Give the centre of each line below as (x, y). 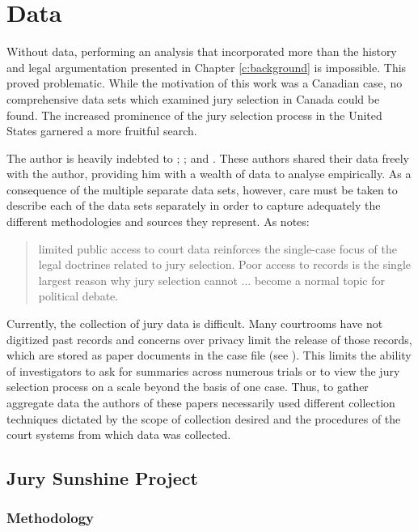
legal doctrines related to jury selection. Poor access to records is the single (224, 264)
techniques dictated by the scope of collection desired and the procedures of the (204, 418)
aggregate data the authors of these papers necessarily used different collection (201, 402)
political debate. (78, 296)
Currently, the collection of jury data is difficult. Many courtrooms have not (195, 323)
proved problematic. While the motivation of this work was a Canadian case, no (205, 83)
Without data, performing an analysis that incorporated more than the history (202, 51)
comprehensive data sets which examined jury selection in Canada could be (193, 98)
